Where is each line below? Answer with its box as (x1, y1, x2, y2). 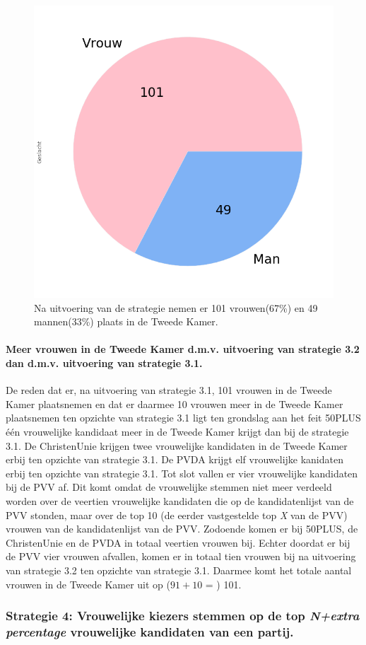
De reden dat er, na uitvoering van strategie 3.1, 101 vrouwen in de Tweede (6, 383, 332, 397)
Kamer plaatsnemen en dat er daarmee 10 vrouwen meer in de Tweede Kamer (6, 396, 343, 411)
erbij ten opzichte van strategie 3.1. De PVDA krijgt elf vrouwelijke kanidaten (6, 452, 343, 467)
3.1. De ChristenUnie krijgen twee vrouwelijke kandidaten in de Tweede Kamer (6, 438, 348, 453)
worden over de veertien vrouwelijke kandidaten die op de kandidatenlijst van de (6, 494, 354, 509)
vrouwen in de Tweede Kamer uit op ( (6, 576, 171, 591)
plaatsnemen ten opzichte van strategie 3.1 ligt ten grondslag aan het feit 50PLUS (6, 410, 361, 425)
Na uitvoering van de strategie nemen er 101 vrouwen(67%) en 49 (34, 300, 318, 315)
